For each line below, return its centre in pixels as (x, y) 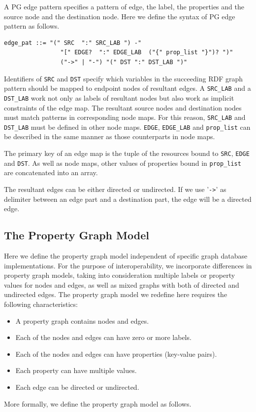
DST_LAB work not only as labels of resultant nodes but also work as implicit (119, 97)
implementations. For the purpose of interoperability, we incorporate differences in (128, 265)
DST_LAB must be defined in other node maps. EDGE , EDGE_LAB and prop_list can (127, 127)
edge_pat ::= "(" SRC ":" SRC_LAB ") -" (73, 43)
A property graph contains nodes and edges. (82, 320)
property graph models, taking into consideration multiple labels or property (120, 275)
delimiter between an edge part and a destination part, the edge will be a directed (128, 199)
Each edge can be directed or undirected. (77, 387)
